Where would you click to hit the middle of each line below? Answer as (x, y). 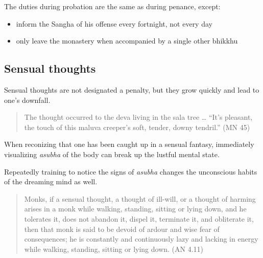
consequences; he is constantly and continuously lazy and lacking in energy (141, 239)
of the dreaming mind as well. (51, 181)
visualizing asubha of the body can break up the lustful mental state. (112, 154)
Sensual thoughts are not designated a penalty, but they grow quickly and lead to (132, 89)
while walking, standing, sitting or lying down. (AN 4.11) (114, 249)
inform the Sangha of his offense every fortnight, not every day (114, 23)
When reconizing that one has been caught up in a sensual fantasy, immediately (129, 144)
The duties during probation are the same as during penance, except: (112, 6)
